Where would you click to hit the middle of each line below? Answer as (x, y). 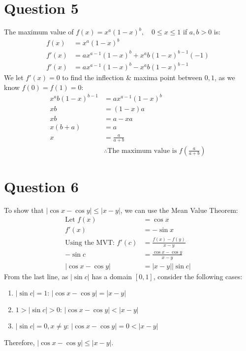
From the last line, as (36, 276)
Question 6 (41, 186)
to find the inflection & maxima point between (132, 77)
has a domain (112, 276)
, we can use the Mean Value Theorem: (179, 210)
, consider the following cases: (198, 276)
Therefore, (19, 342)
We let (14, 77)
